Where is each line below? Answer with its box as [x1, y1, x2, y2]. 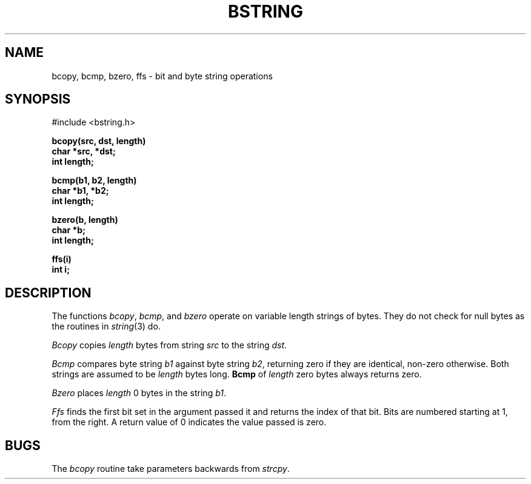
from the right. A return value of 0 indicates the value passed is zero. [52, 417, 327, 428]
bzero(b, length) [52, 214, 118, 225]
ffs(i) [52, 254, 72, 265]
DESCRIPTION [5, 285, 92, 300]
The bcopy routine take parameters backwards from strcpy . [52, 463, 290, 474]
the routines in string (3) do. [52, 321, 161, 332]
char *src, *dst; [52, 146, 116, 157]
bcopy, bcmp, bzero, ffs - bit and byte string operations [52, 70, 273, 81]
